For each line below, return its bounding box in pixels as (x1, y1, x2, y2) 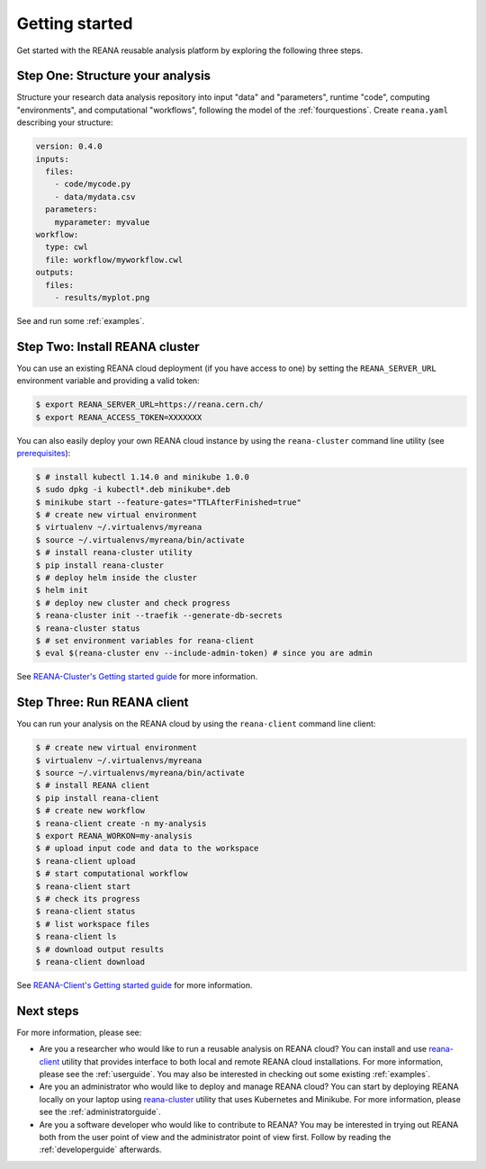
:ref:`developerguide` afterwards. (39, 1144, 162, 1156)
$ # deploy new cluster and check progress (35, 598, 231, 607)
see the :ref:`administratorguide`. (39, 1107, 161, 1118)
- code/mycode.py (54, 179, 131, 189)
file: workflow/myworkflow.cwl (45, 255, 184, 265)
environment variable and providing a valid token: (16, 375, 200, 386)
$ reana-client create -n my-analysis (35, 818, 207, 828)
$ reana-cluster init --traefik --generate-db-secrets (35, 610, 283, 621)
